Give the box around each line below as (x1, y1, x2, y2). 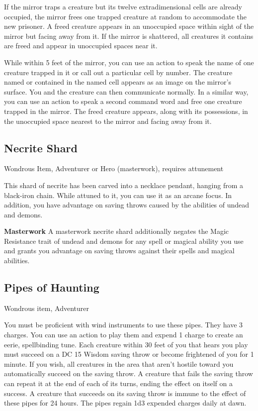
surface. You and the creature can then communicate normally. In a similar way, (4, 86, 249, 97)
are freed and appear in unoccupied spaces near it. (4, 40, 158, 51)
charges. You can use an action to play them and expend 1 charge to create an (4, 329, 243, 340)
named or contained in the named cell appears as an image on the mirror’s (4, 77, 231, 87)
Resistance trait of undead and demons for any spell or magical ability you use (4, 235, 244, 246)
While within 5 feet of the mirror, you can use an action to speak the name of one (4, 57, 254, 67)
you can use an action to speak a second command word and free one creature (4, 96, 242, 106)
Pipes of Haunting (4, 280, 99, 295)
